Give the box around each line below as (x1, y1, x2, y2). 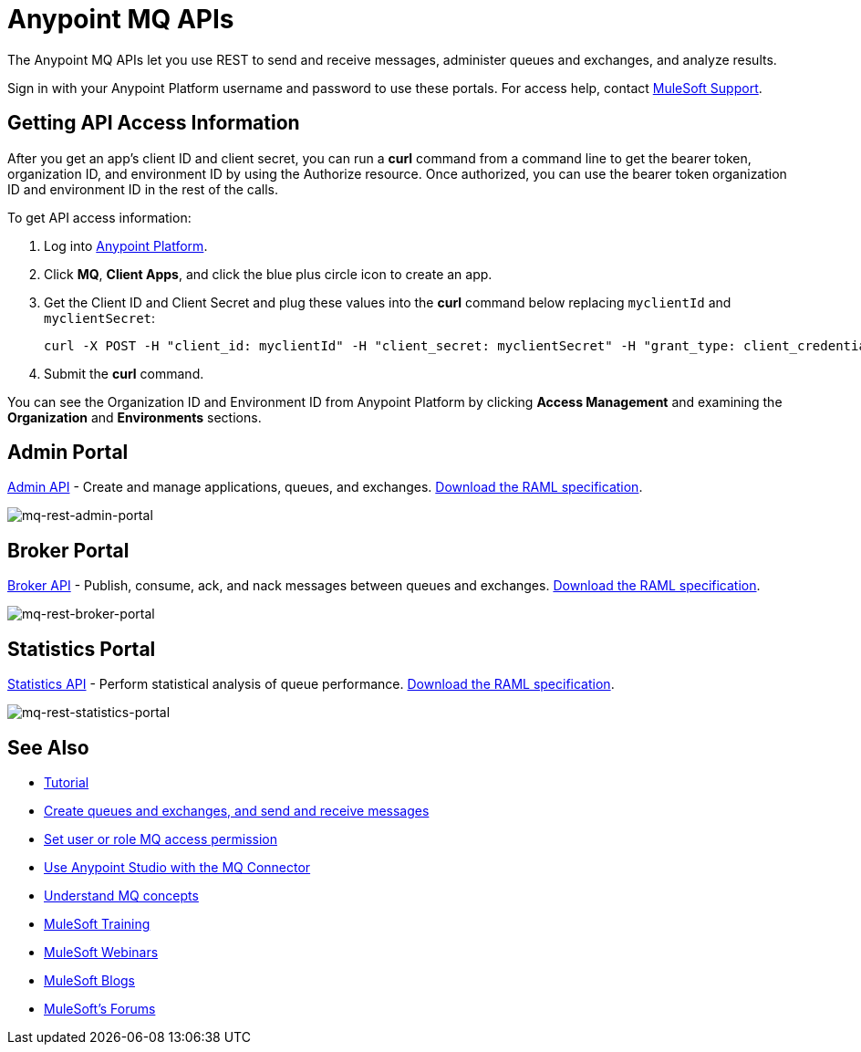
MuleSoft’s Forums (44, 1000, 156, 1016)
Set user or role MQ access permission (44, 830, 277, 847)
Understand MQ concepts (44, 887, 199, 903)
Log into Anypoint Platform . (44, 237, 208, 254)
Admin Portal (7, 441, 129, 464)
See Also (7, 735, 89, 759)
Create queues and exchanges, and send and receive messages (44, 802, 430, 818)
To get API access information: (7, 209, 192, 225)
